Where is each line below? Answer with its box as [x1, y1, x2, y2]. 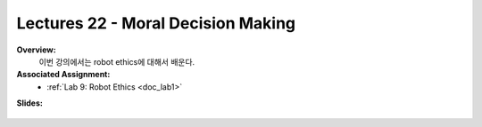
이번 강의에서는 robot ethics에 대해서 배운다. [38, 56, 195, 67]
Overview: [16, 44, 57, 55]
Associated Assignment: [16, 69, 111, 80]
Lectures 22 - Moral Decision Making [16, 13, 296, 33]
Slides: [16, 98, 44, 108]
